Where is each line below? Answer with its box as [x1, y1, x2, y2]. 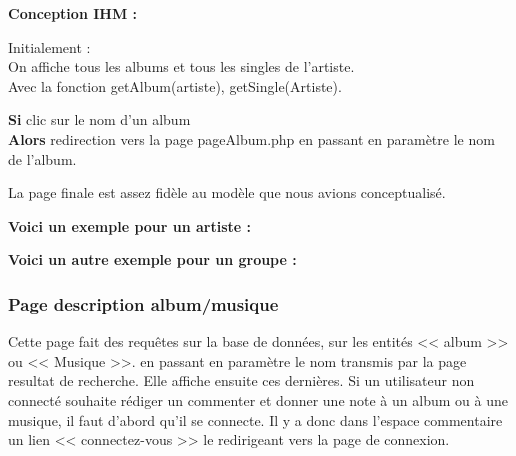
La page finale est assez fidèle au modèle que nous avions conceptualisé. [8, 182, 446, 203]
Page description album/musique [8, 291, 279, 316]
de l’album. [8, 148, 77, 169]
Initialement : [8, 36, 91, 57]
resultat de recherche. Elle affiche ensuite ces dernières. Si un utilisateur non [8, 370, 475, 391]
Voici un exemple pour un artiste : [8, 215, 252, 236]
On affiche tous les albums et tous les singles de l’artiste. [8, 56, 355, 77]
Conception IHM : [8, 3, 138, 23]
